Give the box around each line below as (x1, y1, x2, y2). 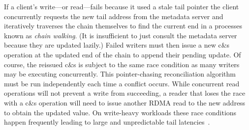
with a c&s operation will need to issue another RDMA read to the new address (4, 97, 246, 107)
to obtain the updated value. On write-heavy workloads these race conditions (4, 107, 237, 117)
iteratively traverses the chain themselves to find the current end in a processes (4, 21, 243, 31)
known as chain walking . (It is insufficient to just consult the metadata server (4, 30, 237, 40)
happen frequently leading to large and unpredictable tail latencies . (4, 117, 210, 127)
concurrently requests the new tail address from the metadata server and (4, 11, 223, 21)
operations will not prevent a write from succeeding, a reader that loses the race (4, 88, 246, 98)
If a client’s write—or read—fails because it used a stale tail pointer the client (4, 1, 239, 11)
